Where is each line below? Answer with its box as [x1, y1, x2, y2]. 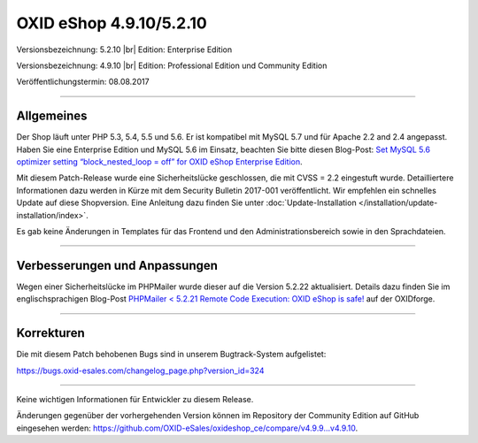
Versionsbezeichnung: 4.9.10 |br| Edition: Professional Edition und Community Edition [16, 60, 328, 71]
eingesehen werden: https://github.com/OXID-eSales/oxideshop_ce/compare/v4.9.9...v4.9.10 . [16, 423, 358, 433]
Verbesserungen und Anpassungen [16, 257, 219, 273]
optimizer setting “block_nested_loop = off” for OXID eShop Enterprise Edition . [16, 157, 303, 167]
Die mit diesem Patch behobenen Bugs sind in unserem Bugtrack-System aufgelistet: [16, 349, 327, 360]
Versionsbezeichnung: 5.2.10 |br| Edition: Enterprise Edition [16, 44, 233, 55]
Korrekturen [16, 325, 85, 340]
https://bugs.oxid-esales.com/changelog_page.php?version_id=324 [16, 365, 265, 376]
